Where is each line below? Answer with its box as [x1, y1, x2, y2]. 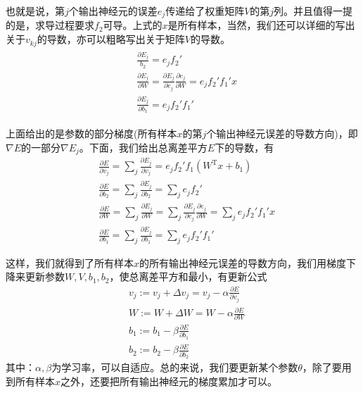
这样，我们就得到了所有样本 [6, 255, 134, 270]
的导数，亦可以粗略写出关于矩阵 [37, 32, 185, 46]
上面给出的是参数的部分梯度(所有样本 [6, 126, 177, 141]
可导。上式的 [103, 18, 163, 32]
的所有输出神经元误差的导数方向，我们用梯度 [139, 255, 347, 270]
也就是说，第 [6, 4, 65, 18]
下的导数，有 [215, 139, 274, 154]
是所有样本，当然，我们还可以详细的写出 [167, 18, 355, 32]
